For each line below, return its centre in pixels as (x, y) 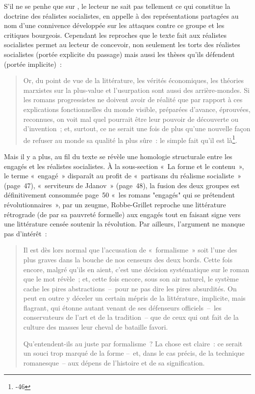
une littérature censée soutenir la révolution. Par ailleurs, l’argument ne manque (125, 224)
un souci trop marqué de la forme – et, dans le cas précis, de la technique (134, 353)
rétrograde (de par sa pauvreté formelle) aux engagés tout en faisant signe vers (122, 214)
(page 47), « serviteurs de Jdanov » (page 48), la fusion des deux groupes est (122, 185)
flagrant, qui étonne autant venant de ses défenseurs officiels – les (122, 307)
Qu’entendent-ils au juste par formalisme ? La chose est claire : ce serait (133, 343)
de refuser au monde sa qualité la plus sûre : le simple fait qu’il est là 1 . (130, 139)
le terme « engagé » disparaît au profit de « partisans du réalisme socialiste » (123, 176)
